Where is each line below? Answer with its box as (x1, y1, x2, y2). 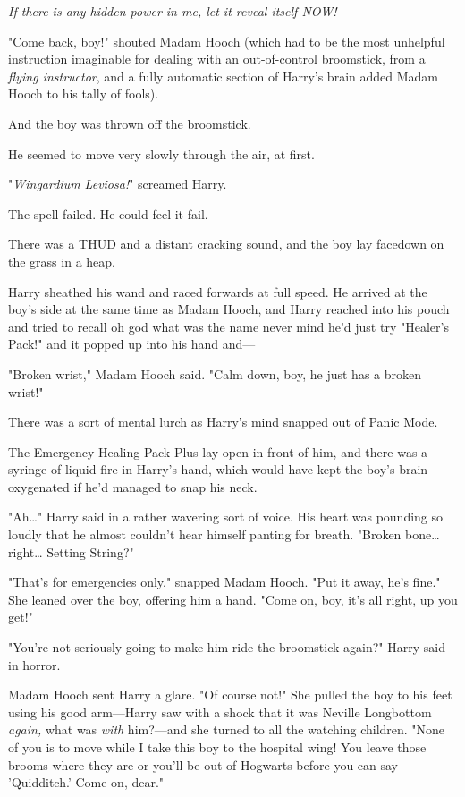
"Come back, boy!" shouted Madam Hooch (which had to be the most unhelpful (8, 31, 445, 50)
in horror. (8, 655, 61, 674)
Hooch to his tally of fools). (8, 84, 159, 103)
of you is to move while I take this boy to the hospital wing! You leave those (8, 738, 427, 756)
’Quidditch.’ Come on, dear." (8, 773, 165, 792)
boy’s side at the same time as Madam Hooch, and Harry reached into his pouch (8, 300, 450, 318)
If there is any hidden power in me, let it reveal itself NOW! (8, 2, 337, 20)
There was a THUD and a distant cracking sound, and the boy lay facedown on (8, 234, 444, 253)
